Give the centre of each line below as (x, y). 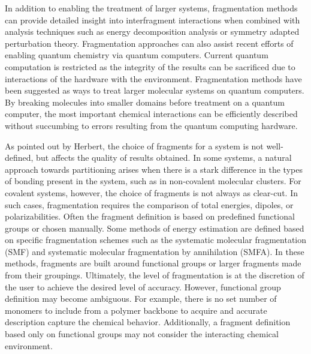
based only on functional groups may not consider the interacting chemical (142, 334)
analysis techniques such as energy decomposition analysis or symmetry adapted (152, 31)
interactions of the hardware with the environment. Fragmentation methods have (153, 78)
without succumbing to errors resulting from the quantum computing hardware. (151, 125)
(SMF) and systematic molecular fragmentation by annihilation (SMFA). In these (155, 251)
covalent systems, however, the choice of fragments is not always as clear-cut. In (151, 192)
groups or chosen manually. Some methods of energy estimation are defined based (155, 228)
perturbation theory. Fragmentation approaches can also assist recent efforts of (149, 43)
